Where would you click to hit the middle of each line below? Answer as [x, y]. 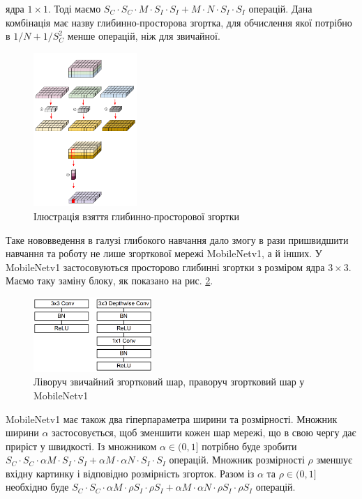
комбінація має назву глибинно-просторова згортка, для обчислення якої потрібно [179, 22]
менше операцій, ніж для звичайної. [144, 36]
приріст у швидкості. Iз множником [81, 446]
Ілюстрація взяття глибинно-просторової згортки [137, 216]
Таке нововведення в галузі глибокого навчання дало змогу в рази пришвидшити [177, 239]
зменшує [334, 460]
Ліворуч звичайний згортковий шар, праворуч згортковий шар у [169, 382]
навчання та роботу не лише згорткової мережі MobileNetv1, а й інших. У [164, 253]
